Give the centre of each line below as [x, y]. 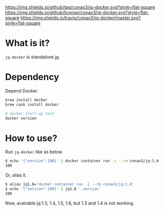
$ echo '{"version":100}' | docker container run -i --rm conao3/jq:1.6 [82, 161]
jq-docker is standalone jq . [33, 57]
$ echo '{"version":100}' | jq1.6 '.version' [53, 189]
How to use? [31, 138]
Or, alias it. [16, 175]
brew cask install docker [32, 105]
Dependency [32, 77]
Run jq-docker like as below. [34, 152]
